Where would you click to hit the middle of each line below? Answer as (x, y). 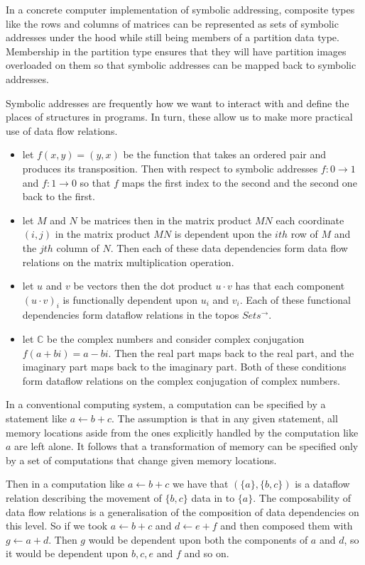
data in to (213, 498)
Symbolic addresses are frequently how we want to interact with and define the (178, 103)
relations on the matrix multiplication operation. (128, 262)
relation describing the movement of (84, 498)
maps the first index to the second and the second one (239, 182)
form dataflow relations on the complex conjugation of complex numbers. (181, 380)
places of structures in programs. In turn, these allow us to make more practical (179, 117)
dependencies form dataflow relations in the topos (131, 315)
